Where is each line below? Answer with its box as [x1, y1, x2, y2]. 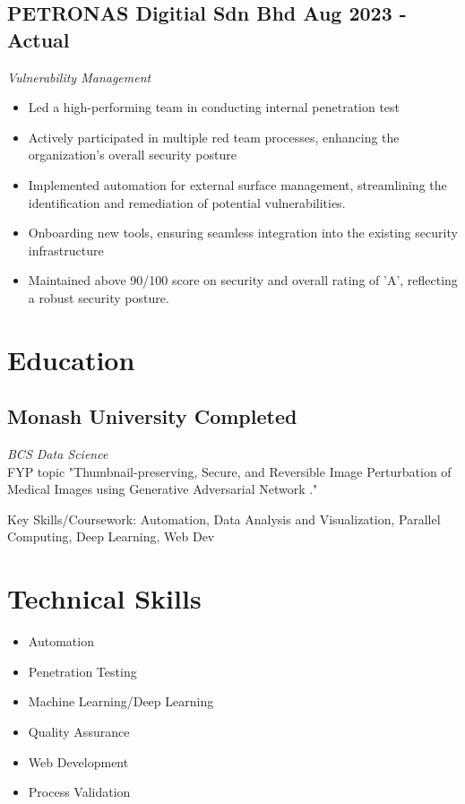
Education [7, 341, 135, 377]
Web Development [28, 752, 129, 771]
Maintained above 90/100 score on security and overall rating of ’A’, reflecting [28, 271, 458, 290]
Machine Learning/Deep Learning [28, 692, 214, 711]
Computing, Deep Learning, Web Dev [7, 527, 215, 546]
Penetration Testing [28, 661, 137, 680]
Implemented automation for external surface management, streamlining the [28, 175, 447, 194]
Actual [7, 25, 70, 53]
